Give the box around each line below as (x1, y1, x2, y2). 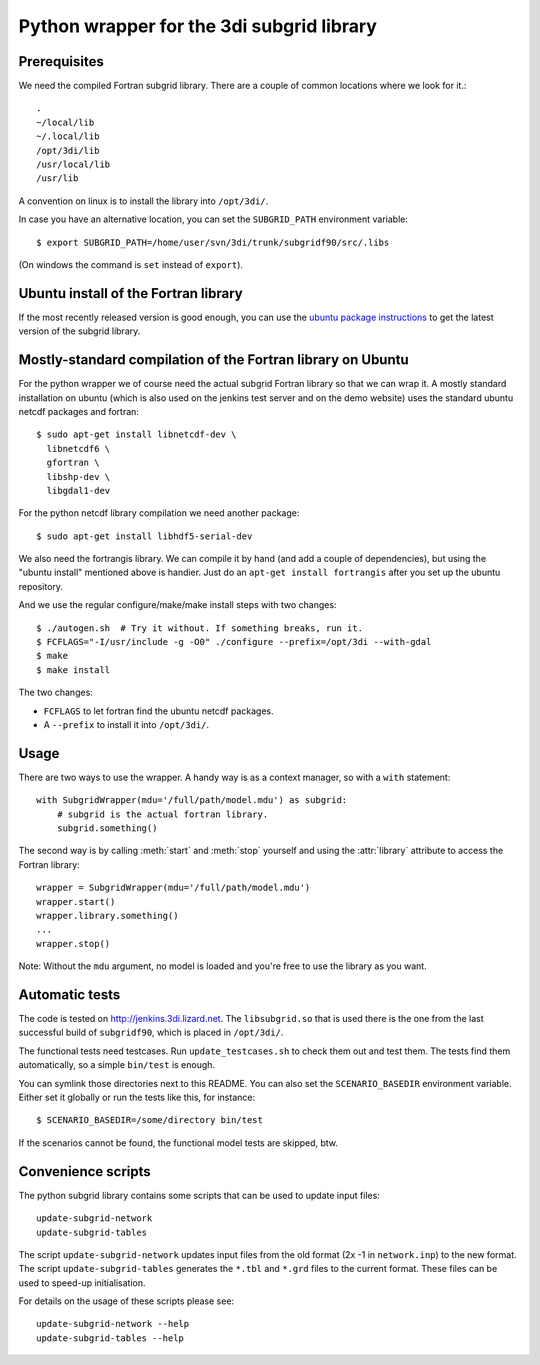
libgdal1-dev (46, 485, 111, 496)
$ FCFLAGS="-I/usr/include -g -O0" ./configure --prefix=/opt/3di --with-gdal (36, 636, 432, 648)
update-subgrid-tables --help (36, 1332, 185, 1344)
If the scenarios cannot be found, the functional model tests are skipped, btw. (18, 1136, 339, 1149)
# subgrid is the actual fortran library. (56, 808, 269, 820)
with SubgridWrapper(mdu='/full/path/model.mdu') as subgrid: (36, 795, 348, 806)
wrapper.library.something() (36, 910, 179, 922)
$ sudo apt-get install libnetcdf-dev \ (36, 429, 237, 440)
